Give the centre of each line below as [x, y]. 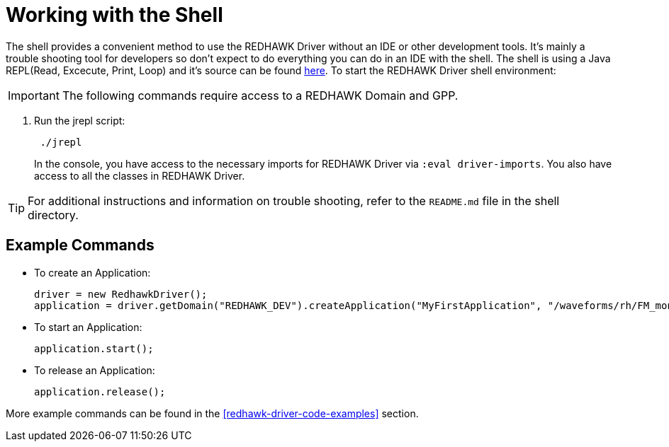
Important [34, 95]
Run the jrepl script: [80, 120]
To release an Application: [95, 370]
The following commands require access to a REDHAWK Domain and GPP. [260, 95]
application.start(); [94, 348]
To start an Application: [88, 327]
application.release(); [100, 391]
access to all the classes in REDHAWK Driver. [140, 175]
